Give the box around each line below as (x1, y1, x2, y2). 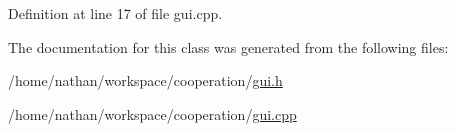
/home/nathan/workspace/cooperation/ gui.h (8, 70, 283, 91)
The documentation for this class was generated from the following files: (8, 36, 449, 57)
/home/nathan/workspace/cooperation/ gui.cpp (8, 103, 297, 124)
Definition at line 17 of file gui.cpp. (8, 3, 223, 23)
